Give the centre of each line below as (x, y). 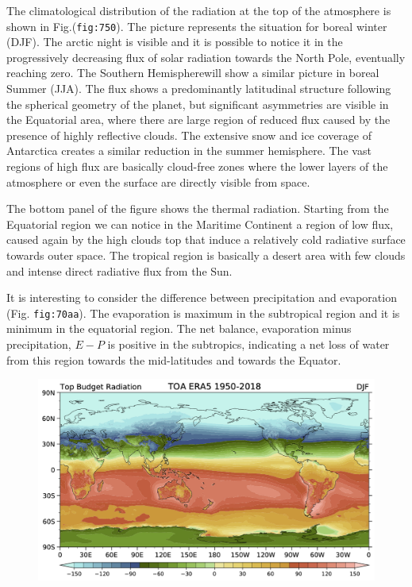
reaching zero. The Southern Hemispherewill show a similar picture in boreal (193, 73)
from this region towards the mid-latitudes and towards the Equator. (174, 359)
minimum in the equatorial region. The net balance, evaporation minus (179, 328)
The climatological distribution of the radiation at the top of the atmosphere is (199, 10)
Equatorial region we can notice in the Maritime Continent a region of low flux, (200, 224)
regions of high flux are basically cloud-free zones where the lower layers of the (197, 166)
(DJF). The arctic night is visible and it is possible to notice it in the (175, 42)
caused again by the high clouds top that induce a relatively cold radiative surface (206, 239)
